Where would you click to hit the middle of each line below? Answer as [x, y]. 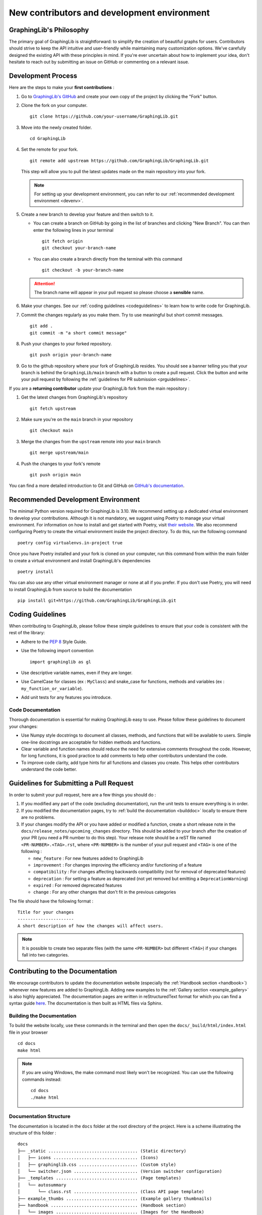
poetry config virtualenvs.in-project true [70, 543]
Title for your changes [46, 912]
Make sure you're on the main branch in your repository [77, 419]
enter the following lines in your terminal [73, 230]
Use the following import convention [57, 651]
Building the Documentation [43, 1016]
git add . [41, 326]
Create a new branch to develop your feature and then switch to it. [87, 214]
